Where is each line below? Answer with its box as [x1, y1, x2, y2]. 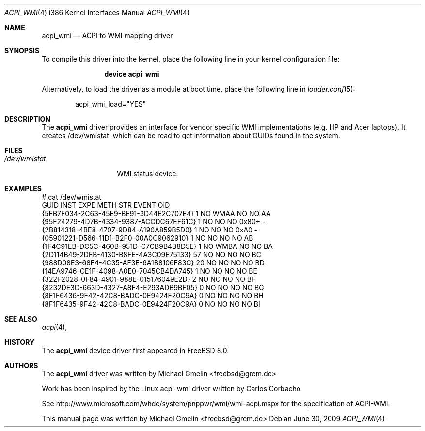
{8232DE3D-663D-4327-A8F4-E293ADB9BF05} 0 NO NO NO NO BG [42, 283, 264, 292]
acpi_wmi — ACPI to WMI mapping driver [42, 31, 173, 40]
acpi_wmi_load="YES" [75, 100, 146, 108]
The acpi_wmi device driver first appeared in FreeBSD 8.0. [42, 346, 229, 354]
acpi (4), [42, 323, 67, 331]
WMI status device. [117, 169, 178, 178]
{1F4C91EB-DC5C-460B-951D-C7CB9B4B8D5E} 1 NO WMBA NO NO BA [42, 242, 273, 250]
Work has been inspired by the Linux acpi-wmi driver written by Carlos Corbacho [42, 385, 301, 393]
